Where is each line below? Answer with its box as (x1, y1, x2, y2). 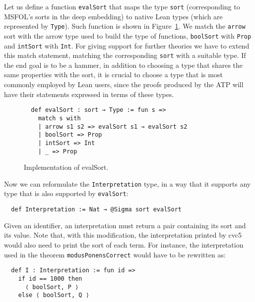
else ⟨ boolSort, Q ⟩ (18, 292, 89, 299)
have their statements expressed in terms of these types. (4, 89, 174, 99)
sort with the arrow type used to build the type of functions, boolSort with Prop (4, 30, 252, 41)
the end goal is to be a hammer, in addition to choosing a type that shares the (4, 59, 243, 70)
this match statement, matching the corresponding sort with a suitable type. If (4, 50, 246, 60)
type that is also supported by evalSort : (4, 188, 128, 199)
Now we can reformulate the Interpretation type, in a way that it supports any (4, 178, 251, 189)
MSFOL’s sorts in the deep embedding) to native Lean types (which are (4, 11, 223, 21)
